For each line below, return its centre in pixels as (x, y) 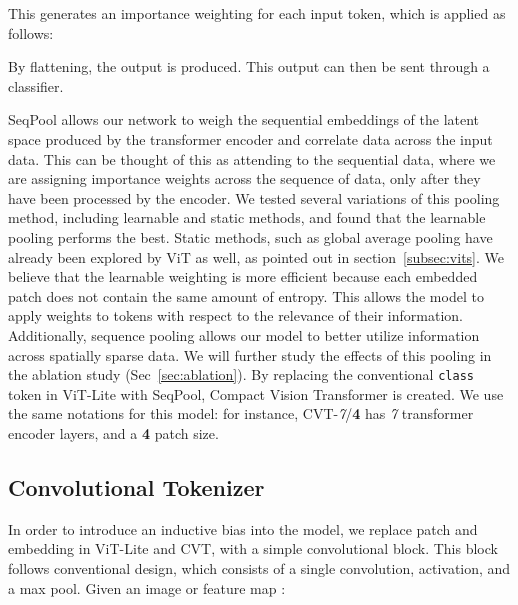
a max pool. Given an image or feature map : (147, 587)
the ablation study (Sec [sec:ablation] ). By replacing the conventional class (241, 374)
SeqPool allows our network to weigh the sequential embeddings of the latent (244, 119)
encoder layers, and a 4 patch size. (113, 432)
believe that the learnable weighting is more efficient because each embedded (243, 276)
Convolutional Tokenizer (136, 486)
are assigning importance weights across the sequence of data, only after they (244, 178)
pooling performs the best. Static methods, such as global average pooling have (250, 236)
